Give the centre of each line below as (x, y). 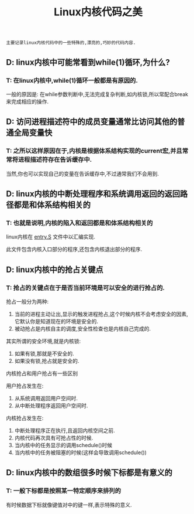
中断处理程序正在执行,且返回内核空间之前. (65, 430)
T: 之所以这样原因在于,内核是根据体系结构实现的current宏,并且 (94, 151)
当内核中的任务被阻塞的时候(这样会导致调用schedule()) (81, 452)
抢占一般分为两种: (27, 301)
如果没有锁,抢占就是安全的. (47, 360)
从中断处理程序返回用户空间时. (51, 406)
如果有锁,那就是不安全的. (44, 353)
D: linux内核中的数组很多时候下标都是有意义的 (89, 473)
